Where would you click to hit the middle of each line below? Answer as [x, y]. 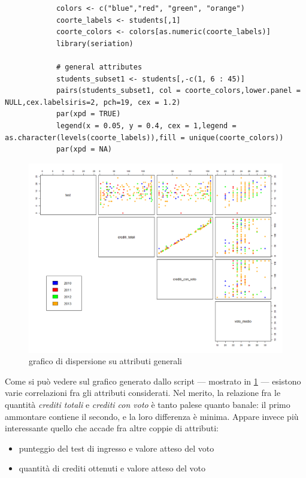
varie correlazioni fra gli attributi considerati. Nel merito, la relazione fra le [143, 393]
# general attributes [99, 67]
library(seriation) [95, 43]
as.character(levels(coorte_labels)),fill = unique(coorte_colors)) [144, 137]
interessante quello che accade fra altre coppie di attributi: [112, 428]
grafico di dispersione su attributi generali [105, 361]
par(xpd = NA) [84, 149]
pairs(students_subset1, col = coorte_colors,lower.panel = [178, 91]
